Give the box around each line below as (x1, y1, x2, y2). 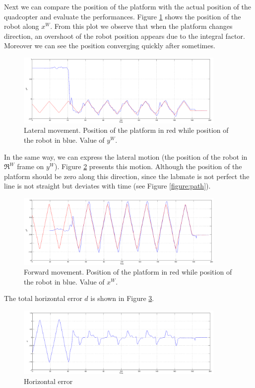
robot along (4, 21, 39, 31)
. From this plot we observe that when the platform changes (50, 21, 233, 31)
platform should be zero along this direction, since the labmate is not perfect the (4, 171, 250, 181)
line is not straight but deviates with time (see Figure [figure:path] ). (4, 181, 211, 191)
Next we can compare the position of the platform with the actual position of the (4, 1, 252, 11)
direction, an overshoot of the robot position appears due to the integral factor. (4, 30, 245, 41)
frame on (17, 161, 44, 172)
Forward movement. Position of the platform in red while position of (24, 267, 232, 277)
